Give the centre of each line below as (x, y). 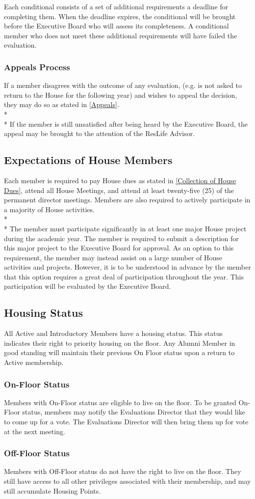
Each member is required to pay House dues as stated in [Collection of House (120, 180)
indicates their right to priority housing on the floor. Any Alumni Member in (120, 343)
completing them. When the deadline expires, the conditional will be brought (120, 16)
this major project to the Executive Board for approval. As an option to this (119, 248)
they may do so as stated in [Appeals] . (62, 104)
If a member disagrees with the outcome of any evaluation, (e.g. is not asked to (123, 85)
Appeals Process (37, 67)
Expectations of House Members (88, 160)
